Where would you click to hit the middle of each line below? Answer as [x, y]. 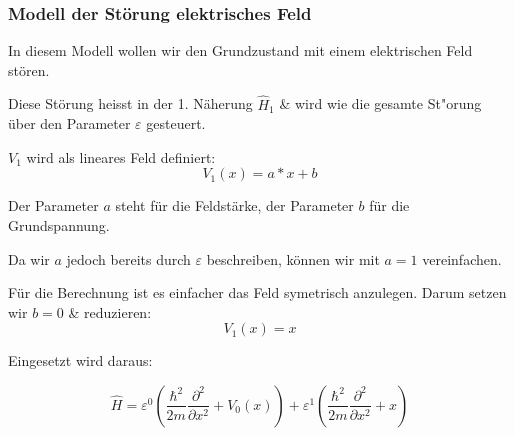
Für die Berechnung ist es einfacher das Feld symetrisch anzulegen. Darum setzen [257, 292]
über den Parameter [69, 123]
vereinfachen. [462, 258]
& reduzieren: [110, 311]
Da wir [29, 258]
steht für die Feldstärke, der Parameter [234, 205]
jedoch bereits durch [128, 258]
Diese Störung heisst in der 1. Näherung [130, 103]
